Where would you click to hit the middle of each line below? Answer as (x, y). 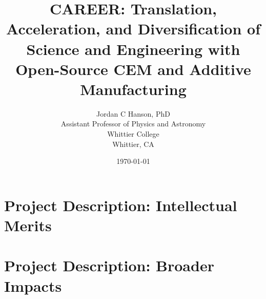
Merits (28, 225)
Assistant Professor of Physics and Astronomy (133, 124)
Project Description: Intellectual (121, 205)
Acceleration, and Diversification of (133, 29)
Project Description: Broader (109, 265)
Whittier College (133, 134)
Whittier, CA (133, 144)
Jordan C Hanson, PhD (133, 113)
